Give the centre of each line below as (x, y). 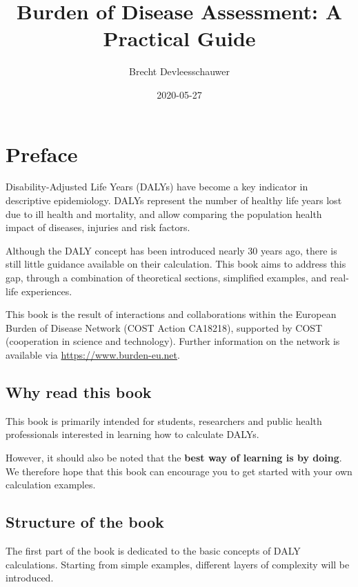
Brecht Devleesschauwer (179, 71)
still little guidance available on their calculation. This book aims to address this (176, 264)
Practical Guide (179, 38)
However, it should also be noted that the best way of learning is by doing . (174, 457)
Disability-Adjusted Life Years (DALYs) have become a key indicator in (157, 187)
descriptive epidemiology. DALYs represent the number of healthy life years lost (174, 200)
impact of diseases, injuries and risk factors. (98, 227)
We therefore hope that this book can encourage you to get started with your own (179, 471)
